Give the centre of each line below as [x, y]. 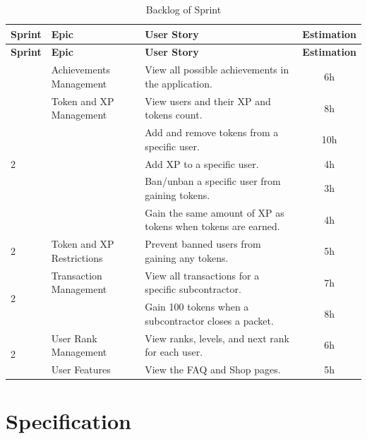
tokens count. [174, 115]
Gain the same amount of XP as [215, 212]
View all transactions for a [202, 275]
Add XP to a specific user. [202, 163]
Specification [68, 421]
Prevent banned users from [203, 244]
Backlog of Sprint [183, 9]
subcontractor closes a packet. [209, 320]
